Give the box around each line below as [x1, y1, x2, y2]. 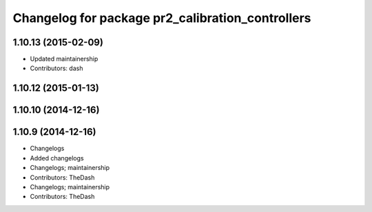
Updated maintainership [30, 55, 99, 63]
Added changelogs [30, 153, 84, 162]
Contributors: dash [30, 64, 83, 72]
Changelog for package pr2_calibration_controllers [12, 10, 311, 25]
